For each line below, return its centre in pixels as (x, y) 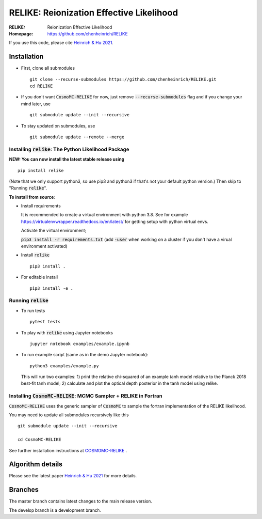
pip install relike (41, 170)
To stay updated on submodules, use (58, 126)
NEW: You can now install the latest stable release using (67, 159)
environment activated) (44, 246)
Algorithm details (36, 464)
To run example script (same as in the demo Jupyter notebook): (85, 355)
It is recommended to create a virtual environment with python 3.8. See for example (105, 215)
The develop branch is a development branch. (55, 510)
